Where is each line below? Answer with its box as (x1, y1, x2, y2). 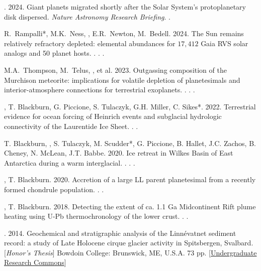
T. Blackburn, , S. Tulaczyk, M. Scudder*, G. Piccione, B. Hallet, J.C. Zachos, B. (4, 138, 256, 148)
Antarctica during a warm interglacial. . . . (4, 157, 135, 168)
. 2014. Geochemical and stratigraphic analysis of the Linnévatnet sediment (4, 227, 236, 238)
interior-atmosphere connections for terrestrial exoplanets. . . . (4, 84, 195, 95)
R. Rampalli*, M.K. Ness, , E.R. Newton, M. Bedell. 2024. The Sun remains (4, 28, 244, 39)
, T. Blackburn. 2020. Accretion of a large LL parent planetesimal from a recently (4, 174, 256, 185)
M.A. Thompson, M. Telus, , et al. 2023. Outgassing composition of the (4, 64, 227, 75)
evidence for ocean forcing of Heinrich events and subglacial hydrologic (4, 111, 222, 121)
